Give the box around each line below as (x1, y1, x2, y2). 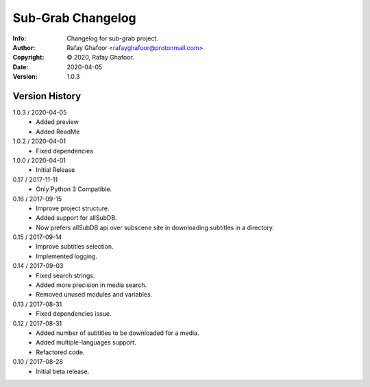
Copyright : (12, 53, 45, 62)
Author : (12, 43, 36, 51)
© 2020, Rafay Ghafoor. (66, 53, 134, 62)
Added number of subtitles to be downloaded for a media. (36, 329, 199, 337)
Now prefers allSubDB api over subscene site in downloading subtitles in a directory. (36, 223, 274, 232)
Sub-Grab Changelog (12, 10, 136, 25)
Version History (12, 90, 82, 102)
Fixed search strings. (36, 271, 95, 279)
